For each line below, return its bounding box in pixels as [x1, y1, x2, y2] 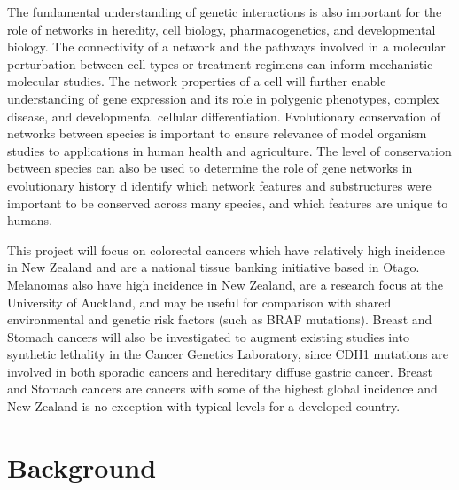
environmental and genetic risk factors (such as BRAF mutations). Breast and [7, 310, 432, 329]
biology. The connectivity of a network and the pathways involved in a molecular [7, 37, 446, 56]
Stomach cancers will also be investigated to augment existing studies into [7, 327, 409, 346]
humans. [7, 211, 53, 229]
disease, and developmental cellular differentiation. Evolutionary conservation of [7, 106, 441, 125]
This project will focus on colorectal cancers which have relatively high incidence [7, 240, 445, 259]
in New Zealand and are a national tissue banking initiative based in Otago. [7, 258, 420, 276]
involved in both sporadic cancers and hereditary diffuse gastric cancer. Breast [7, 362, 432, 380]
